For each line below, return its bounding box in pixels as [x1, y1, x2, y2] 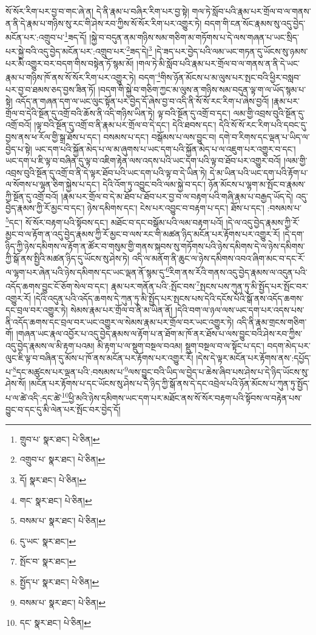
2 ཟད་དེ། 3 [126, 43, 152, 58]
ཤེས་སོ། [5, 377, 26, 390]
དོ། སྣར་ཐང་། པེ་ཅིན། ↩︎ [19, 474, 87, 486]
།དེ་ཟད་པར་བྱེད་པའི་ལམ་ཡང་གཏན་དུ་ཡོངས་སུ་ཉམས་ [155, 45, 308, 58]
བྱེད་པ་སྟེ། [5, 142, 32, 155]
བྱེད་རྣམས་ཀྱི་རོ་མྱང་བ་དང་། [5, 202, 85, 214]
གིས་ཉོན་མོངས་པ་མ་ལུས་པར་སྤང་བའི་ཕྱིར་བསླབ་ [160, 70, 301, 83]
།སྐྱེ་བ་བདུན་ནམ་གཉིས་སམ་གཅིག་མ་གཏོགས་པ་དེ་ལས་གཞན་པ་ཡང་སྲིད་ [89, 30, 299, 43]
